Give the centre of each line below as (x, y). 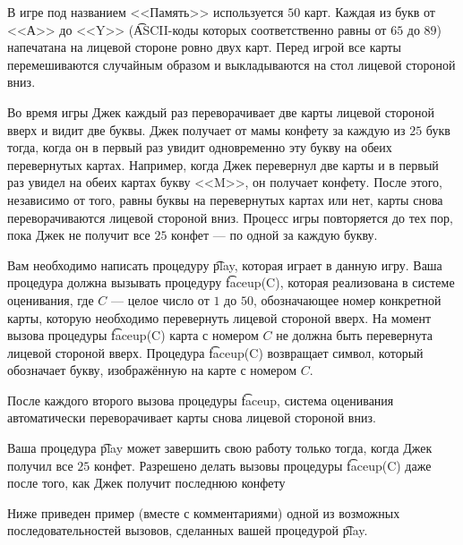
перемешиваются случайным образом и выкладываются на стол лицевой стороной (231, 64)
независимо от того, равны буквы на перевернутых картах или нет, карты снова (225, 199)
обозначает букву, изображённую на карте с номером (152, 370)
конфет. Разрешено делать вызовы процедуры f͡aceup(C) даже (262, 465)
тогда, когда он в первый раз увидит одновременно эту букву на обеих (200, 147)
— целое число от (160, 299)
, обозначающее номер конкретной (347, 299)
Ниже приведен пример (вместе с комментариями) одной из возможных (204, 512)
